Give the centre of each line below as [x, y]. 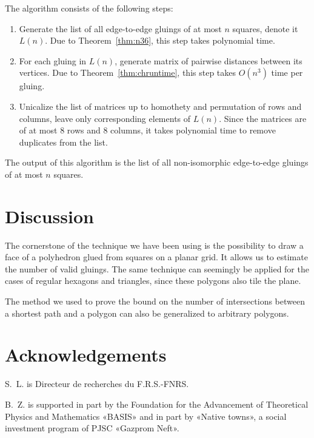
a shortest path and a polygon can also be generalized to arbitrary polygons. [147, 313]
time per [287, 72]
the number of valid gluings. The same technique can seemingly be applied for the [157, 268]
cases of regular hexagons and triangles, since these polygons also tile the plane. [153, 281]
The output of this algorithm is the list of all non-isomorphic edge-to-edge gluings [157, 162]
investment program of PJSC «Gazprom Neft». [92, 428]
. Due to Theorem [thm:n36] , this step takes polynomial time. [160, 40]
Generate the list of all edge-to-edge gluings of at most [120, 28]
